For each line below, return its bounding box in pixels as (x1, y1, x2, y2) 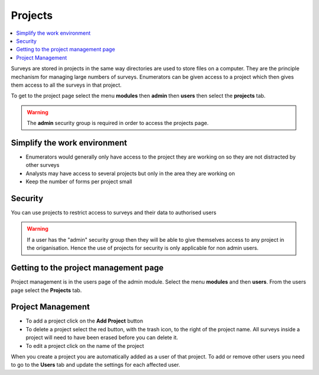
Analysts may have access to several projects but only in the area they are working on (25, 170, 235, 177)
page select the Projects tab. (11, 287, 82, 294)
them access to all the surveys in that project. (11, 81, 122, 88)
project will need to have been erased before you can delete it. (25, 334, 178, 341)
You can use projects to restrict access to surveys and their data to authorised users (11, 209, 217, 216)
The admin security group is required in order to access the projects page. (27, 120, 209, 127)
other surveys (25, 162, 60, 169)
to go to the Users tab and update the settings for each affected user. (11, 361, 180, 369)
